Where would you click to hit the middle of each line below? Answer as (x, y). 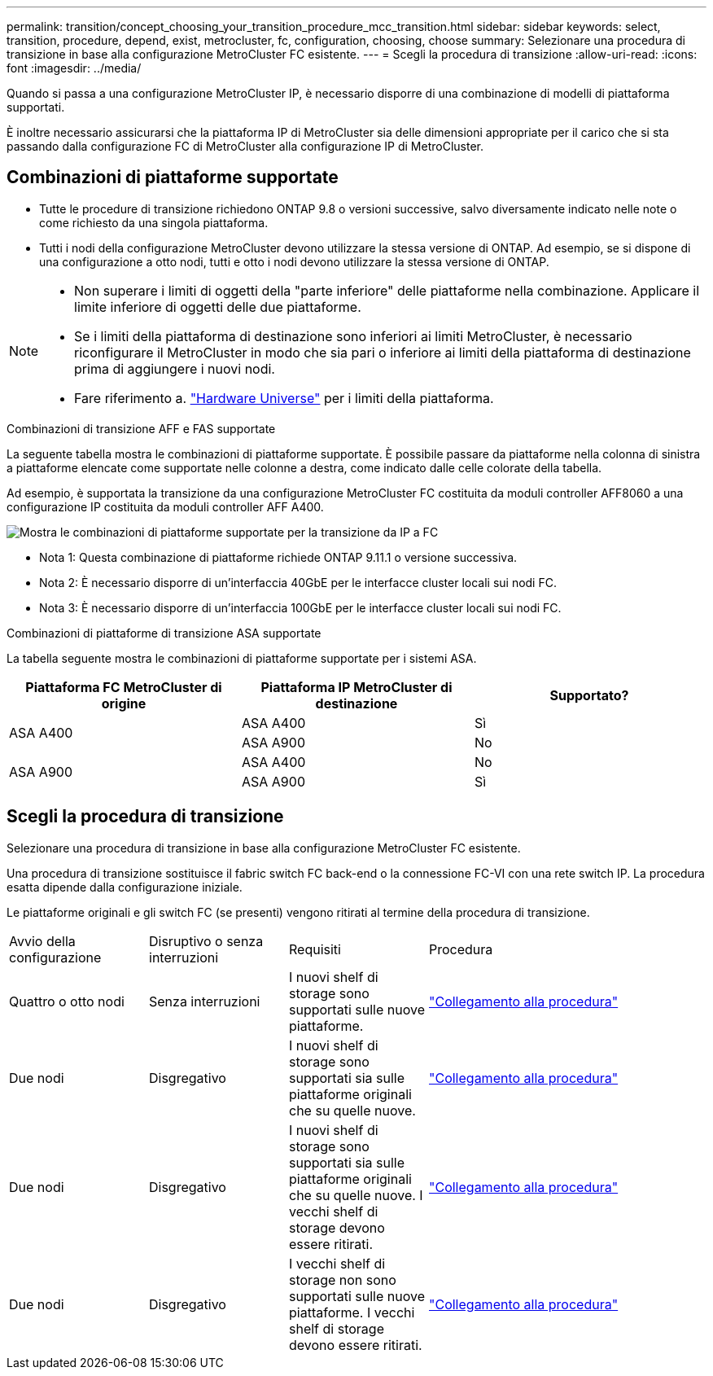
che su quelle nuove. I (356, 1195)
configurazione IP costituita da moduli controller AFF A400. (165, 506)
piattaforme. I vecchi (352, 1312)
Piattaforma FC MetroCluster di (124, 687)
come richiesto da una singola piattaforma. (154, 222)
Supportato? (589, 695)
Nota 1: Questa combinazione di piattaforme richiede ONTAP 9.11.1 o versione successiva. (278, 557)
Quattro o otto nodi (67, 1001)
